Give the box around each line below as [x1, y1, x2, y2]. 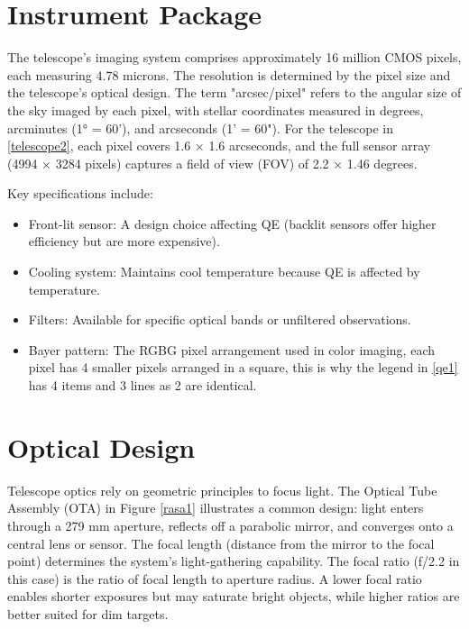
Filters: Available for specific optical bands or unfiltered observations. [28, 310, 411, 329]
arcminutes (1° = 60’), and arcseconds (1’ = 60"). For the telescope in [7, 118, 393, 137]
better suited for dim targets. [7, 604, 169, 623]
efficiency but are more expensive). [28, 232, 220, 251]
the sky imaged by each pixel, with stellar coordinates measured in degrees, [7, 100, 424, 119]
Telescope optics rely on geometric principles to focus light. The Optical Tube [7, 480, 437, 499]
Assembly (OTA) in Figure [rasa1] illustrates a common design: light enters [7, 498, 424, 517]
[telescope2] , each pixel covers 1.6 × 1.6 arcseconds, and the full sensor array [7, 136, 431, 155]
